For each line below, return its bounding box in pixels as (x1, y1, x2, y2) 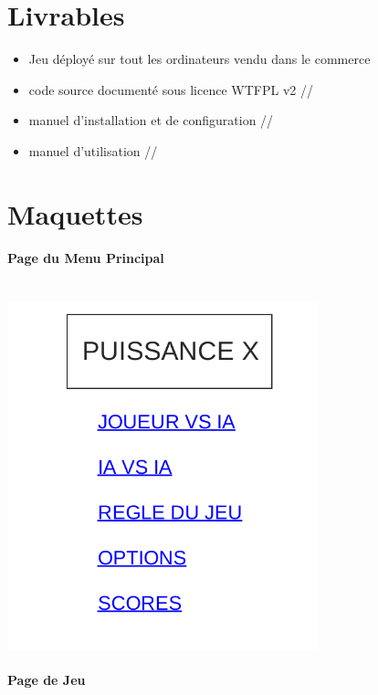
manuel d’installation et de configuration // (28, 111, 274, 130)
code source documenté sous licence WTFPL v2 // (28, 79, 313, 99)
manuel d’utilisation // (28, 141, 158, 160)
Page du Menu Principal (7, 248, 164, 268)
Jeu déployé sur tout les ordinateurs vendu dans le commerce (28, 49, 371, 68)
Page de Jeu (7, 670, 86, 690)
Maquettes (7, 195, 143, 232)
